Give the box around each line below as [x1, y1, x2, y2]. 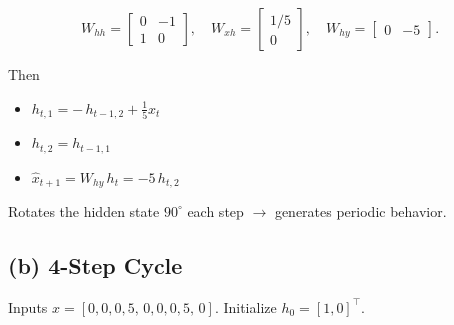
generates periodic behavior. [274, 200, 447, 221]
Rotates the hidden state [8, 200, 160, 221]
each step [187, 200, 244, 221]
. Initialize [214, 296, 277, 317]
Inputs [8, 296, 48, 317]
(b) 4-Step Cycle [8, 249, 183, 280]
